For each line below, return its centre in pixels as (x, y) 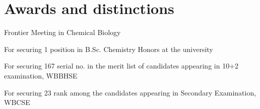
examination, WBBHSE (41, 75)
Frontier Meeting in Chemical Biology (62, 32)
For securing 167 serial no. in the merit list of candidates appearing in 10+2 (121, 66)
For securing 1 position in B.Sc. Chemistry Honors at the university (109, 49)
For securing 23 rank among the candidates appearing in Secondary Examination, (130, 92)
